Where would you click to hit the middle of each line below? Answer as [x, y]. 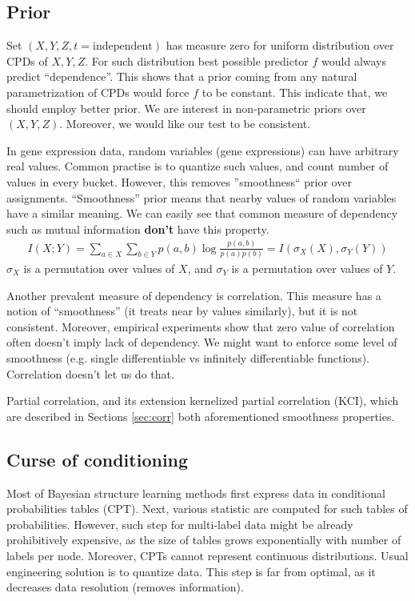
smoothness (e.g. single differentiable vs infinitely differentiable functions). [188, 357]
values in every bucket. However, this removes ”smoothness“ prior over [179, 181]
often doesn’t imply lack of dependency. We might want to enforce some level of [202, 342]
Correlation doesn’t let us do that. [90, 373]
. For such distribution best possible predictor [197, 60]
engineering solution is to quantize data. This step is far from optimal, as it [191, 571]
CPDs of [27, 60]
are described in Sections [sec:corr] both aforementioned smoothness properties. [201, 416]
